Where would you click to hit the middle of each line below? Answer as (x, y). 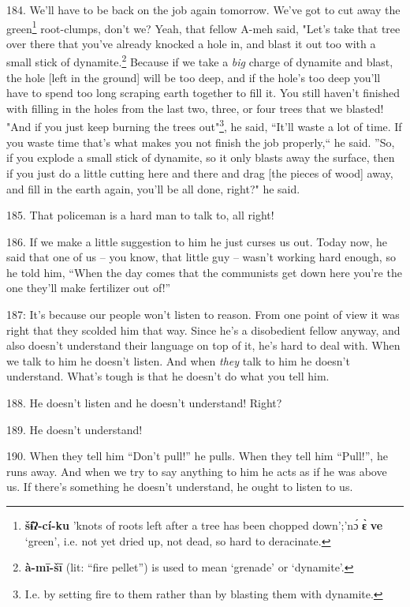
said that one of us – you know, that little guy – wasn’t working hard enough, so (201, 257)
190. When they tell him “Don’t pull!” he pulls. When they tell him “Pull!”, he (197, 456)
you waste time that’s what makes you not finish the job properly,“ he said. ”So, (201, 142)
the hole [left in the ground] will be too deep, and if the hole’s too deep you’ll (194, 77)
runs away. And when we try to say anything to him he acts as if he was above (197, 471)
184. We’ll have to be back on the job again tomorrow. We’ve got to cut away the (203, 9)
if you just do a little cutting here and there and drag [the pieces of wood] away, (200, 172)
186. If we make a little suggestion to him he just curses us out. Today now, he (197, 241)
